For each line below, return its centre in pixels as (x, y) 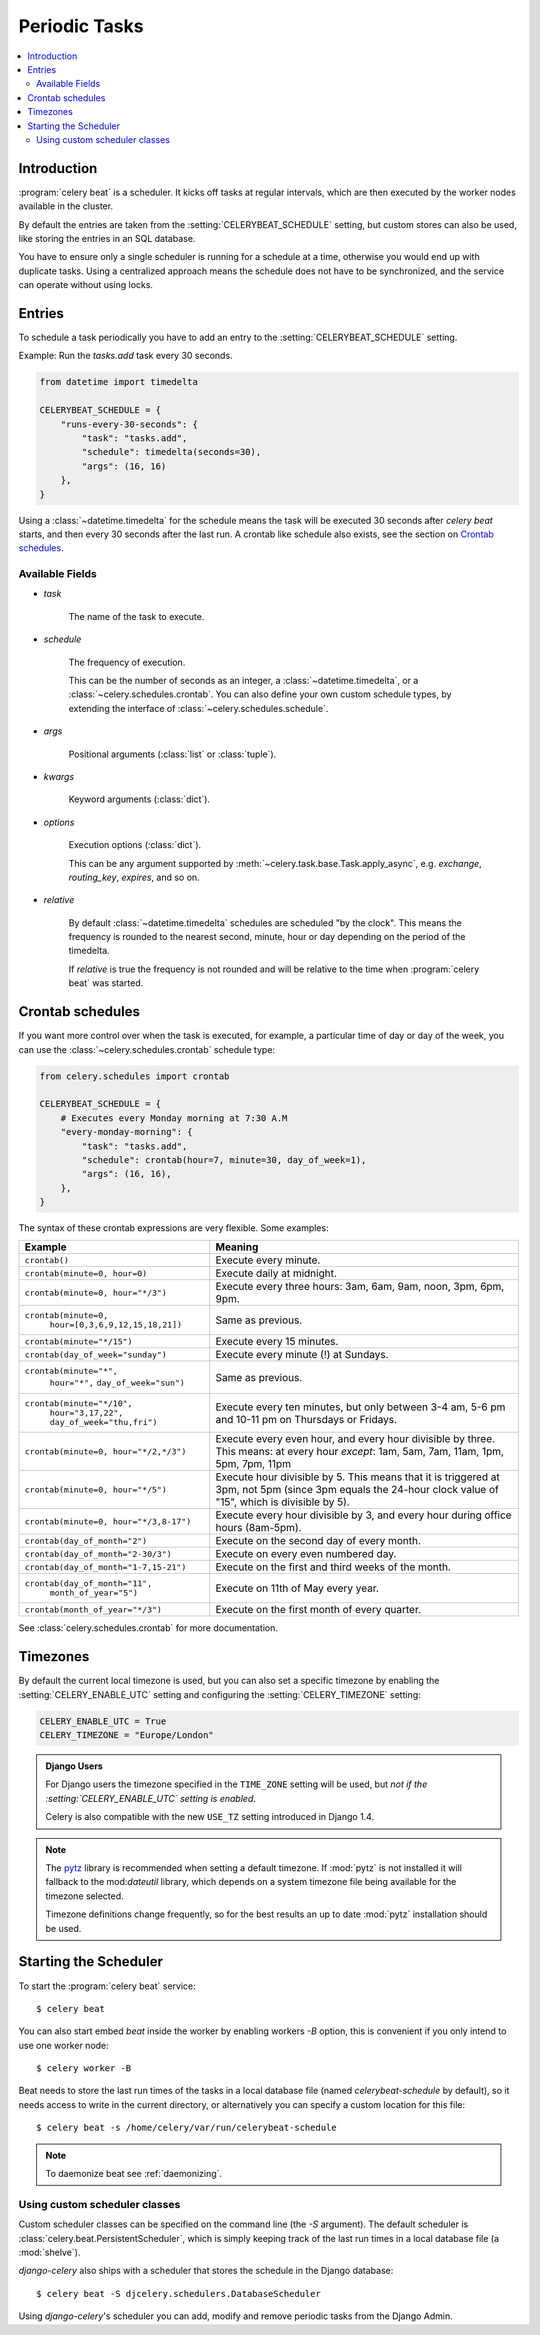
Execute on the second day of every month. (318, 1541)
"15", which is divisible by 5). (282, 1502)
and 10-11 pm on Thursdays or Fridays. (306, 1419)
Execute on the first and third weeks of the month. (333, 1567)
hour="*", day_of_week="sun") (117, 1383)
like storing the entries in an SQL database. (107, 238)
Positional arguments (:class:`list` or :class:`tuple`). (172, 754)
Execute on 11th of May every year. (297, 1588)
